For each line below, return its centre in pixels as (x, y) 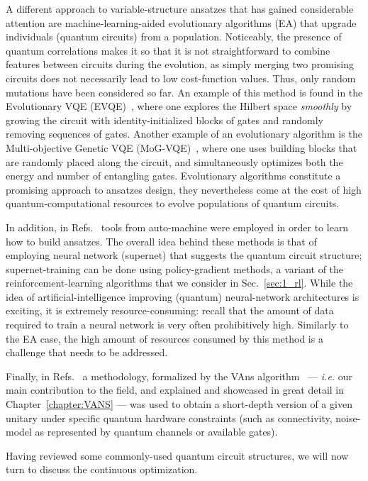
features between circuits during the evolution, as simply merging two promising (180, 64)
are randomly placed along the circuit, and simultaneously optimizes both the (174, 161)
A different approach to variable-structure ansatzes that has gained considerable (180, 9)
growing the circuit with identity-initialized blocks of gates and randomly (165, 120)
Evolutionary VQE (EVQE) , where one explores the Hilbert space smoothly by (179, 106)
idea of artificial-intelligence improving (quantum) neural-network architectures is (183, 296)
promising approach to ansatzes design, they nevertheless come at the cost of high (184, 189)
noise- (348, 418)
